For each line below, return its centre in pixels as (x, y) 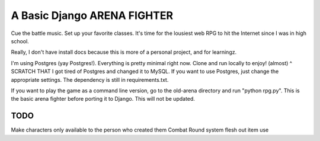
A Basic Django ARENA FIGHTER (92, 15)
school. (20, 41)
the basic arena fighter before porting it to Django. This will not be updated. (103, 99)
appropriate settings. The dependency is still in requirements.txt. (90, 79)
